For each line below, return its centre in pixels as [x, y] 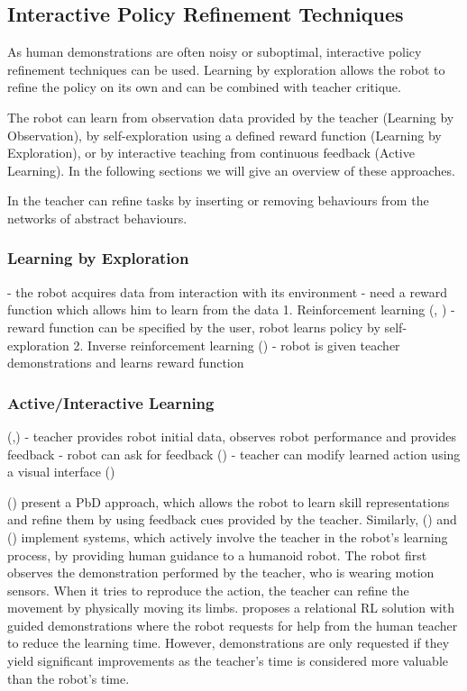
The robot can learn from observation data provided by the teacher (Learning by [231, 117]
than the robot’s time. [69, 678]
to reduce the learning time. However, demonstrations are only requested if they [229, 643]
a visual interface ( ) [61, 472]
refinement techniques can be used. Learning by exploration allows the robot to [226, 69]
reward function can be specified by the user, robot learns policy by [194, 327]
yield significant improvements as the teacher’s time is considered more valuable [228, 661]
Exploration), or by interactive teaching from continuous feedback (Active [211, 153]
